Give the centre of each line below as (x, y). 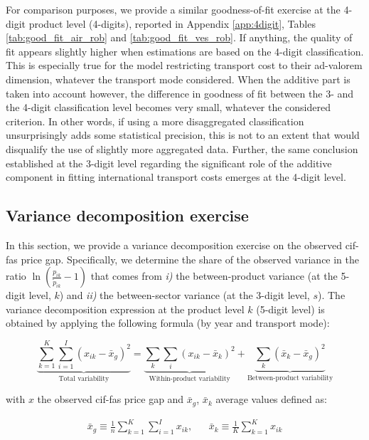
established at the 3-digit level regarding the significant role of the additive (169, 163)
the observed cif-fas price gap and (111, 399)
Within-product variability (189, 378)
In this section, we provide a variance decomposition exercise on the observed (174, 245)
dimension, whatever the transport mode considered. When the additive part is (178, 79)
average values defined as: (271, 399)
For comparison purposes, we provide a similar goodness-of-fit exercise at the (173, 9)
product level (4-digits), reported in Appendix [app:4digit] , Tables (172, 23)
